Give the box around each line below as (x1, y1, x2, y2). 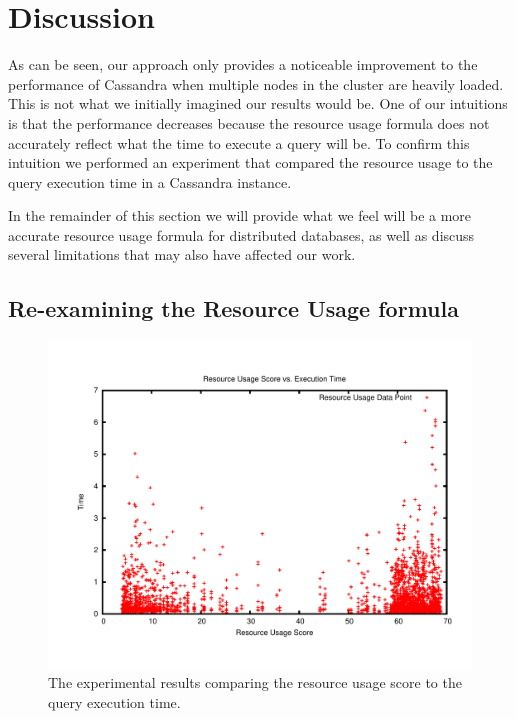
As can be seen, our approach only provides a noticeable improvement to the (8, 54, 478, 75)
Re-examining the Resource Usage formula (8, 293, 459, 324)
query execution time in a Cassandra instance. (8, 171, 292, 192)
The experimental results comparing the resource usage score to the (48, 672, 462, 693)
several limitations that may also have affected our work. (8, 244, 356, 265)
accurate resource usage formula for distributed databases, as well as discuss (8, 224, 475, 245)
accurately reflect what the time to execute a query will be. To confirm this (8, 132, 470, 153)
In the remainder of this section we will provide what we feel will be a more (8, 205, 472, 226)
